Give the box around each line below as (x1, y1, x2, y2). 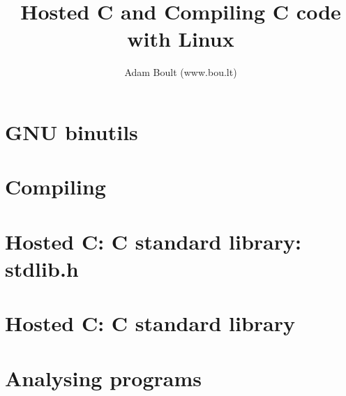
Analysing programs (5, 363, 202, 392)
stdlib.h (5, 254, 79, 282)
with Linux (127, 24, 234, 53)
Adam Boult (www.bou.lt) (124, 65, 237, 79)
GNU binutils (5, 117, 138, 146)
